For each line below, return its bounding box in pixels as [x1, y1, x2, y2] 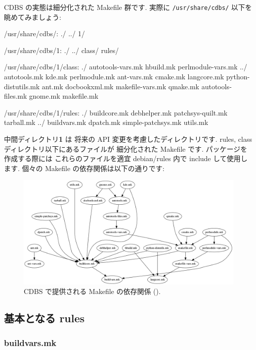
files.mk [4, 91, 27, 101]
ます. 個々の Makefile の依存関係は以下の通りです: [4, 163, 165, 173]
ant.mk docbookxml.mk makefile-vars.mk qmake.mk [42, 81, 199, 91]
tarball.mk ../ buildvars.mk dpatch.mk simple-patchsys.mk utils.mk [4, 117, 209, 127]
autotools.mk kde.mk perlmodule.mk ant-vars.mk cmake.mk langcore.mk [4, 71, 224, 82]
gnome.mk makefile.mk [29, 91, 99, 101]
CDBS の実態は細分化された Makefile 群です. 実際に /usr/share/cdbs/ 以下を [4, 2, 252, 12]
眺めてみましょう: [4, 11, 61, 22]
